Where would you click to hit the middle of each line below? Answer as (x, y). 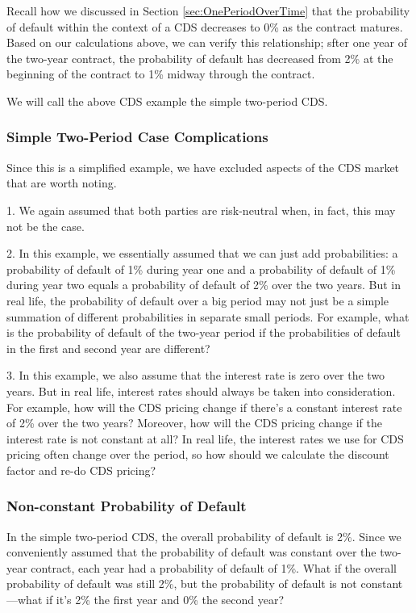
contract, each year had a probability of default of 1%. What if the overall (214, 567)
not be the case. (46, 226)
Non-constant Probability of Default (127, 506)
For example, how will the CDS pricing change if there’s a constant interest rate (204, 407)
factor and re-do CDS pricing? (81, 470)
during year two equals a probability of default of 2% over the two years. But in (204, 285)
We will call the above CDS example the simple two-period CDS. (167, 101)
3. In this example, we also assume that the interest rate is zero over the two (196, 375)
